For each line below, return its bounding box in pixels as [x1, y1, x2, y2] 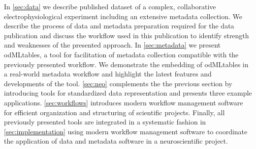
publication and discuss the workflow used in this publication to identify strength [4, 30, 249, 40]
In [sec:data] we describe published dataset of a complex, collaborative [4, 1, 216, 11]
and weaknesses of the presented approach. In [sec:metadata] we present [4, 40, 221, 50]
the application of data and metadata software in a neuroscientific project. [4, 136, 228, 146]
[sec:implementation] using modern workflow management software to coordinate [4, 126, 248, 136]
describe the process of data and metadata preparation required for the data [4, 21, 234, 31]
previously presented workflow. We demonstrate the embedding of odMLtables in [4, 59, 249, 69]
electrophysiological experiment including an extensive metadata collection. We [4, 11, 243, 21]
